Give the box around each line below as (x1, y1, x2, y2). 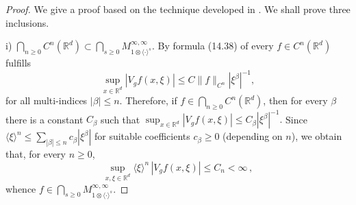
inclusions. (5, 15, 49, 29)
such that (101, 112, 140, 126)
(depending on (222, 129, 283, 143)
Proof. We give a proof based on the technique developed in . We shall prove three (5, 2, 351, 16)
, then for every (263, 93, 328, 108)
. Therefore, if (119, 93, 177, 108)
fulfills (5, 56, 31, 70)
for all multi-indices (5, 93, 88, 108)
